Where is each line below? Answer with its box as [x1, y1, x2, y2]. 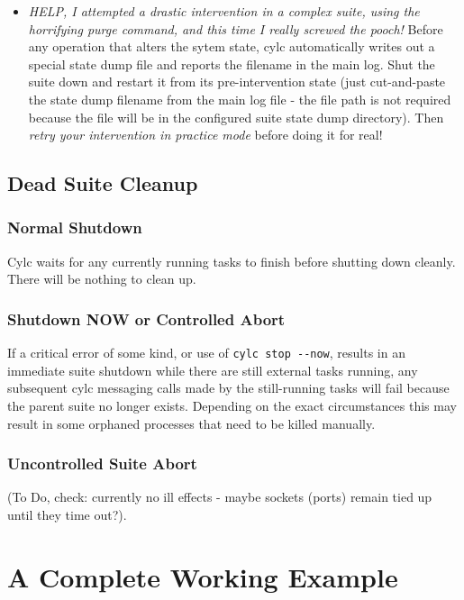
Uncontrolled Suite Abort [7, 452, 197, 475]
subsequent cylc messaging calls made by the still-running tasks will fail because [7, 378, 450, 397]
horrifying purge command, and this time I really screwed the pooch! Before [28, 19, 443, 38]
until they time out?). [7, 505, 127, 523]
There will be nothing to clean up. [7, 269, 196, 288]
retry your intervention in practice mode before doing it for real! [28, 125, 383, 144]
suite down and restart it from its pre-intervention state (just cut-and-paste [28, 72, 446, 91]
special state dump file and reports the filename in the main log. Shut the [28, 54, 435, 73]
